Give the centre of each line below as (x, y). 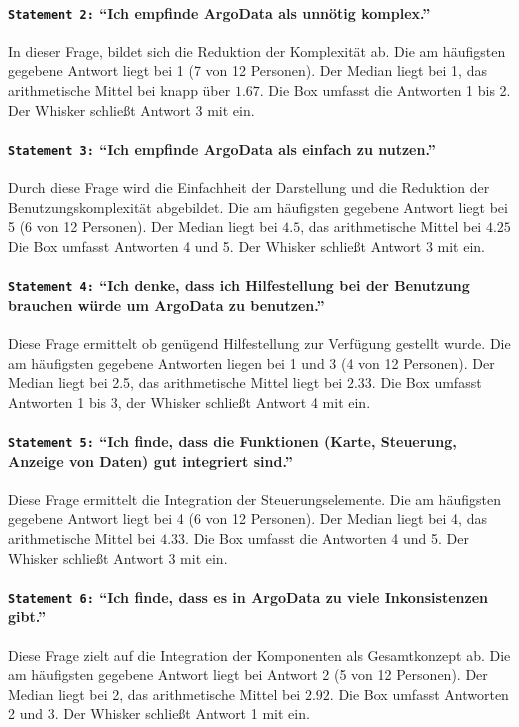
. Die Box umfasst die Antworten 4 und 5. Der (327, 537)
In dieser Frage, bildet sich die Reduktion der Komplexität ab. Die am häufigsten (257, 50)
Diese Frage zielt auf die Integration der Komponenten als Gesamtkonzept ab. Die (259, 654)
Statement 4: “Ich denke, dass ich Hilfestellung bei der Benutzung (239, 285)
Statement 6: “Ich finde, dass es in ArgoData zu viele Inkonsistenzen (248, 596)
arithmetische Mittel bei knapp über (119, 90)
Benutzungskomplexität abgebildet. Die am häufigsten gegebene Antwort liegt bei (258, 206)
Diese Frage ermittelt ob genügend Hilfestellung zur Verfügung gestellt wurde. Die (259, 342)
